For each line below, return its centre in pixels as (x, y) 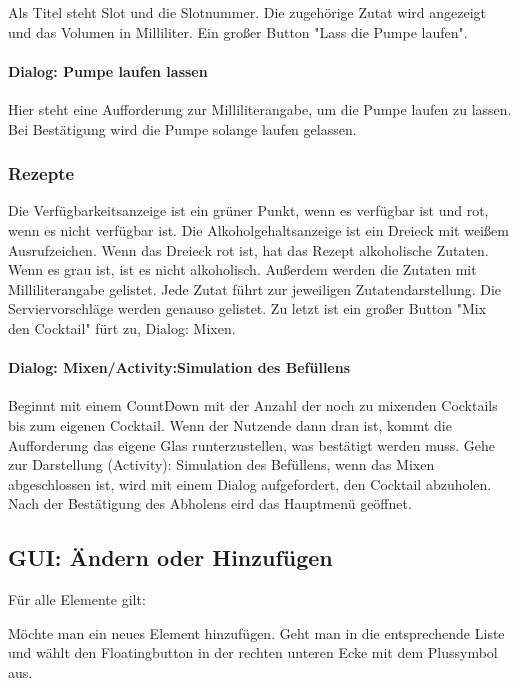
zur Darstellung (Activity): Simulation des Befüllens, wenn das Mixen (221, 464)
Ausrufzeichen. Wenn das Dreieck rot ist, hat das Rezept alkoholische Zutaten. (248, 249)
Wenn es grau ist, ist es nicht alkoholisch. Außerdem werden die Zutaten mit (242, 269)
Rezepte (41, 173)
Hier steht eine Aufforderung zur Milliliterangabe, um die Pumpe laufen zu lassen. (260, 108)
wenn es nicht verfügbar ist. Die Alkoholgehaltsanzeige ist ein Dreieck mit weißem (258, 229)
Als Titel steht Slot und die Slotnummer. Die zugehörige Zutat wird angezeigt (247, 12)
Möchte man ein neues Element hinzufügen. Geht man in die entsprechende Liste (256, 632)
